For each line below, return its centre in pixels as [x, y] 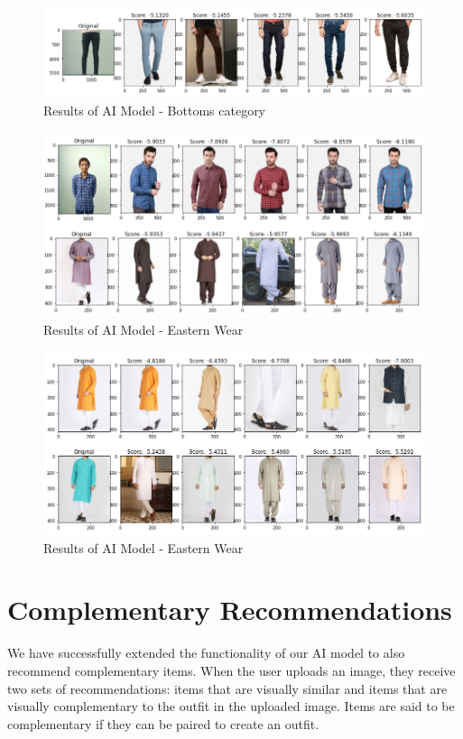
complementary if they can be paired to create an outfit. [163, 723]
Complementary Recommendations [230, 610]
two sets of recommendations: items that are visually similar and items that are [227, 688]
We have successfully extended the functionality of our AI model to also [206, 653]
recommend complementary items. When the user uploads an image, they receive [231, 670]
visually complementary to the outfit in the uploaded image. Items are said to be [231, 706]
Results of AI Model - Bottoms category [155, 110]
